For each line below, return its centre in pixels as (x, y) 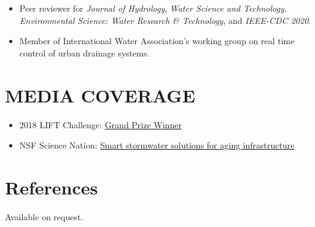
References (52, 187)
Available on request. (44, 216)
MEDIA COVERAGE (100, 95)
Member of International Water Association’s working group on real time (157, 41)
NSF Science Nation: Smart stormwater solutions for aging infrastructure (157, 145)
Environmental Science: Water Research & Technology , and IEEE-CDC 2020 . (165, 20)
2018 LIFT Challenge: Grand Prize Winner (100, 124)
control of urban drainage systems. (84, 52)
